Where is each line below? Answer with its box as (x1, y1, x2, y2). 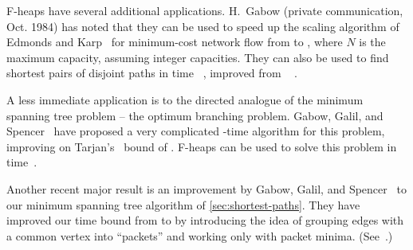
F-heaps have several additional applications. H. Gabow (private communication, (6, 2, 403, 18)
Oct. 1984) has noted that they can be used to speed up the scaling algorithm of (6, 18, 399, 34)
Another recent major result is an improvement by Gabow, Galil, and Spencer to (6, 180, 407, 197)
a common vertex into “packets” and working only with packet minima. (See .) (6, 227, 393, 244)
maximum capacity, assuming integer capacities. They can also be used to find (6, 49, 389, 65)
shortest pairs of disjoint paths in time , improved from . (6, 64, 297, 81)
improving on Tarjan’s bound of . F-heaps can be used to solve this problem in (6, 138, 397, 154)
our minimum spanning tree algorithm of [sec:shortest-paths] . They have (6, 196, 360, 213)
